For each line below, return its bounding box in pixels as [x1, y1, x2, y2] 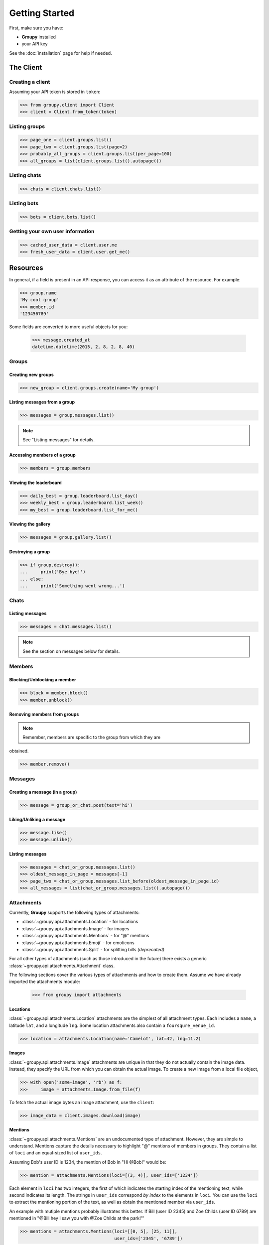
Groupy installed [21, 34, 56, 40]
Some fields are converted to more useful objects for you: [9, 324, 128, 330]
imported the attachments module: [9, 979, 80, 985]
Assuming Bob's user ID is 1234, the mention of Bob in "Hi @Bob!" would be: [9, 1159, 166, 1165]
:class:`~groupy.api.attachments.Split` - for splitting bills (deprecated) [21, 946, 164, 952]
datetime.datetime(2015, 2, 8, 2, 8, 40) [32, 344, 135, 350]
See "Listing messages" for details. [22, 437, 95, 443]
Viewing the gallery [9, 521, 51, 527]
